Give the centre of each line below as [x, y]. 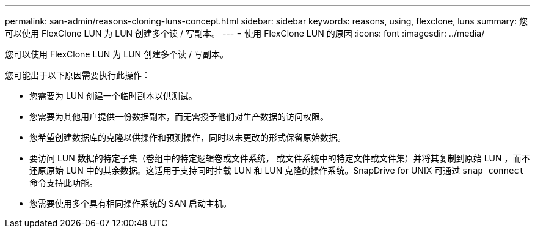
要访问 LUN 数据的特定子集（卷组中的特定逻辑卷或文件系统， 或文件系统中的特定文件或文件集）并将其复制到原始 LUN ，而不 [280, 158]
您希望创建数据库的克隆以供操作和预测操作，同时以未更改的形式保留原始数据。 [187, 137]
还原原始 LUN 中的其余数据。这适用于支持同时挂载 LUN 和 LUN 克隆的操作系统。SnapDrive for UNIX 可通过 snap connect [277, 170]
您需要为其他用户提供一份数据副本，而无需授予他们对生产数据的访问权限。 [179, 116]
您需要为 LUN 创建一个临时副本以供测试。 [113, 96]
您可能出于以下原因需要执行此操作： [78, 75]
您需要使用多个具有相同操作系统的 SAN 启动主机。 [131, 203]
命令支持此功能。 [64, 183]
